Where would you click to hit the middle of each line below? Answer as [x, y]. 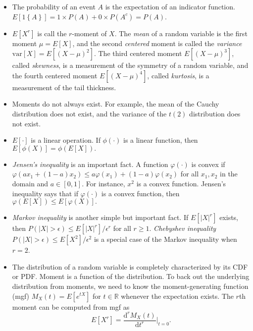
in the [229, 174]
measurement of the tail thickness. [64, 87]
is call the [52, 33]
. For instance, [103, 183]
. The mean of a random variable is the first [181, 33]
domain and [30, 183]
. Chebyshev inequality [183, 228]
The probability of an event [54, 6]
